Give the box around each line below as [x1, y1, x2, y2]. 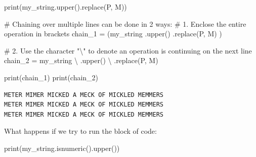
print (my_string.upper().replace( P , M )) [4, 2, 127, 12]
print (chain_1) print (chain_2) [4, 72, 99, 82]
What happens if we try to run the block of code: [4, 126, 157, 136]
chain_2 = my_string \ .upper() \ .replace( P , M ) [4, 55, 158, 66]
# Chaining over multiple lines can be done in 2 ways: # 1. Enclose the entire [4, 18, 246, 29]
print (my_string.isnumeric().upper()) [4, 142, 120, 153]
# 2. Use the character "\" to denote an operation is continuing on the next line [4, 45, 252, 56]
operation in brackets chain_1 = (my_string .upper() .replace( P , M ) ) [4, 28, 222, 39]
